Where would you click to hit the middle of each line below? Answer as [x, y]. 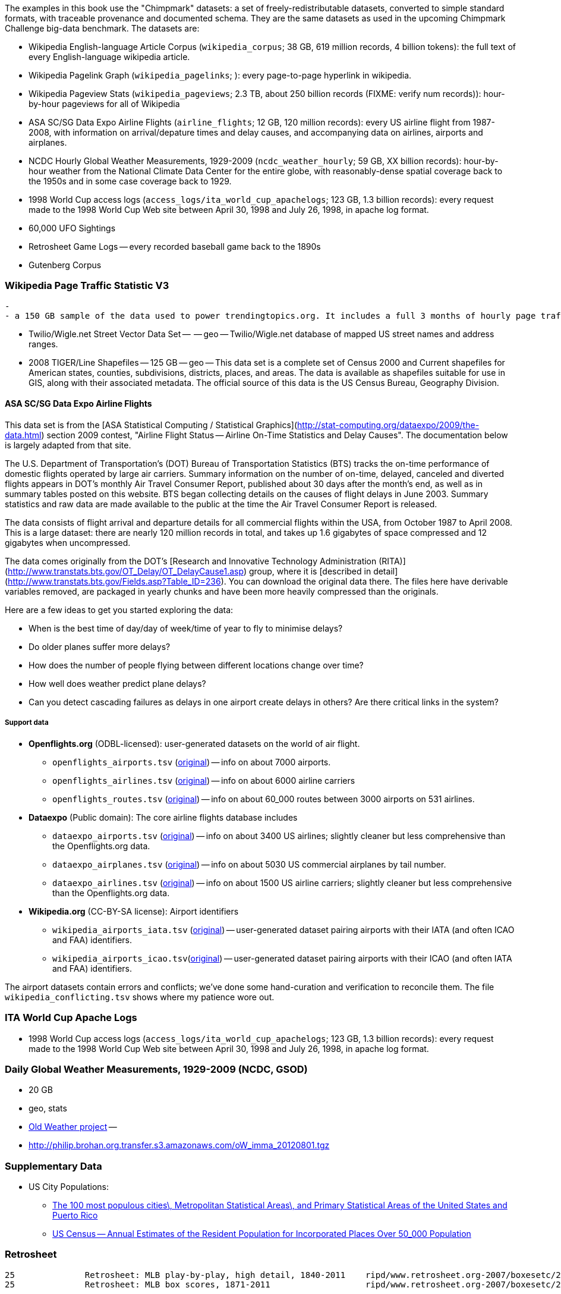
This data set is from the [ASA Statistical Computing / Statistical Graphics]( [151, 425]
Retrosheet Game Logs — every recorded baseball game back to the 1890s [175, 246]
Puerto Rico [75, 1215]
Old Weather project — [73, 1127]
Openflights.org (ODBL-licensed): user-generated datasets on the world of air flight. [194, 743]
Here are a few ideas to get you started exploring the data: [119, 610]
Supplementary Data [53, 1166]
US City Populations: [69, 1187]
